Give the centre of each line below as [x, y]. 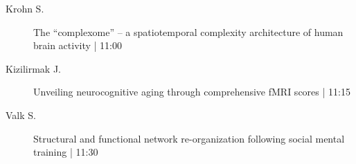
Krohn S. [25, 8]
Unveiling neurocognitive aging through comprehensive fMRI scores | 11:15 [192, 92]
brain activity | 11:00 [78, 45]
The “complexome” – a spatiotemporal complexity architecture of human [188, 31]
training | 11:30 [66, 152]
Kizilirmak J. [33, 68]
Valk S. [21, 115]
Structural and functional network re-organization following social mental [189, 138]
